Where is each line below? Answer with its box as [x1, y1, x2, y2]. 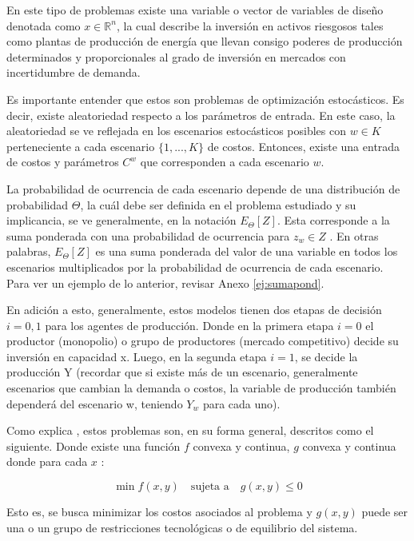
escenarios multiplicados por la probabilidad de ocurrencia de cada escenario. [6, 258, 384, 275]
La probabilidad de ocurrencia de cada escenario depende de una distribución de [6, 180, 400, 197]
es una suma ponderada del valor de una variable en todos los [95, 243, 398, 260]
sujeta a [190, 481, 229, 493]
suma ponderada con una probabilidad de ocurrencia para [6, 227, 290, 244]
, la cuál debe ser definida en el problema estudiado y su [80, 196, 356, 213]
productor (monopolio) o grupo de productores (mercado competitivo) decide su [6, 332, 399, 349]
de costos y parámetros [6, 153, 119, 170]
